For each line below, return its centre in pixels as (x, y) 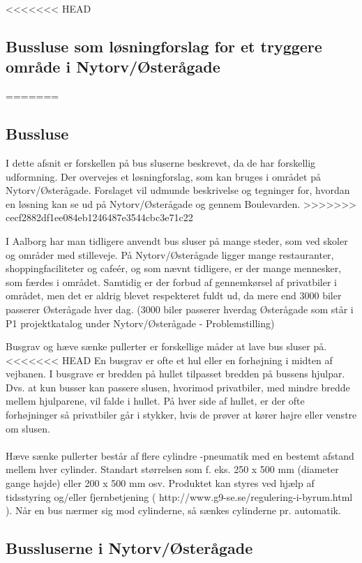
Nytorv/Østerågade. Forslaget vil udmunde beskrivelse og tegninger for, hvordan (178, 190)
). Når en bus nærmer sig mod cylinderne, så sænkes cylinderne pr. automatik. (173, 510)
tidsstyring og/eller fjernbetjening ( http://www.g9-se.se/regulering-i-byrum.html (179, 496)
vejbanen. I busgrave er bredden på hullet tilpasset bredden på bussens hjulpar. (175, 374)
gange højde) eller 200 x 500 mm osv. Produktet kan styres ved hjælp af (160, 483)
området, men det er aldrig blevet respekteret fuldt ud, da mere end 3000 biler (174, 295)
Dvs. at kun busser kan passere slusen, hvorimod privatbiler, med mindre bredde (178, 387)
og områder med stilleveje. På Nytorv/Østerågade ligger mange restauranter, (170, 254)
